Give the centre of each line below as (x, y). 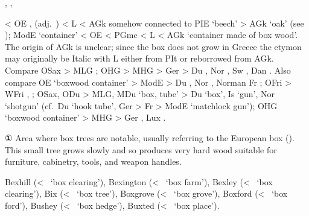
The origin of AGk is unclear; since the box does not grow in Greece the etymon (153, 46)
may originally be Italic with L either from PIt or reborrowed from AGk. (139, 58)
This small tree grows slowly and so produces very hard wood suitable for (141, 149)
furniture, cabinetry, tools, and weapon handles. (93, 161)
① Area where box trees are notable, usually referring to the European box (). (150, 137)
